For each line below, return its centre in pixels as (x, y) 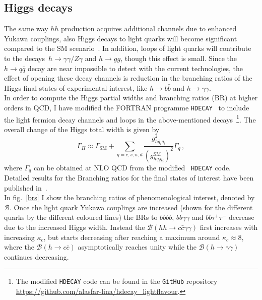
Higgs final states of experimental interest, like (76, 87)
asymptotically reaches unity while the (137, 247)
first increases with (229, 227)
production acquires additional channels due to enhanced (149, 28)
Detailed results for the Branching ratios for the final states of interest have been (129, 178)
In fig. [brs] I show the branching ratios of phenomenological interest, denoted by (129, 197)
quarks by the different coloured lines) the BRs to (81, 217)
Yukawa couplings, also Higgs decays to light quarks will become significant (121, 38)
